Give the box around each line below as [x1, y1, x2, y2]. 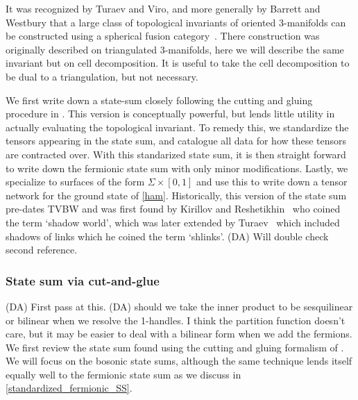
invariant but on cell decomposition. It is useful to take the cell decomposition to [6, 56, 350, 70]
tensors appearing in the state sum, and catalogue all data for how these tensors [6, 133, 347, 148]
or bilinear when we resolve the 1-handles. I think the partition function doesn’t [6, 312, 346, 327]
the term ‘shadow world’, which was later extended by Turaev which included [6, 215, 340, 229]
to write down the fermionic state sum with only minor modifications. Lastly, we [6, 160, 348, 175]
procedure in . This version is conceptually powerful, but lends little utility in [6, 106, 335, 121]
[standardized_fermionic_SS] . [6, 381, 133, 395]
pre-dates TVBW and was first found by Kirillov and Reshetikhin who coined [6, 201, 341, 216]
